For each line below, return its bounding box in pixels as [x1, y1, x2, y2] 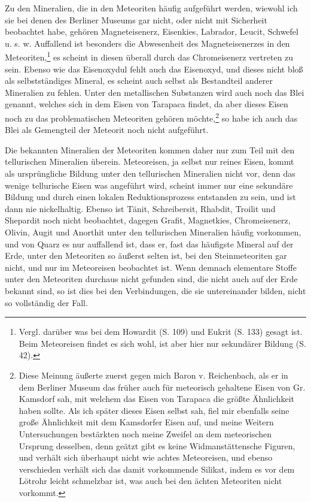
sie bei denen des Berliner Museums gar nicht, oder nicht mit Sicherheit [5, 13, 267, 26]
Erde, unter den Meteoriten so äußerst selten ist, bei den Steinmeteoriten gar [5, 249, 287, 262]
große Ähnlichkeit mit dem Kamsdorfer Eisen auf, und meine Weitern [19, 416, 274, 428]
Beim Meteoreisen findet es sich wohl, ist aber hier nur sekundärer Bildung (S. [19, 337, 306, 349]
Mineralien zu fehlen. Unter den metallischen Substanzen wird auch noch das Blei [5, 86, 304, 98]
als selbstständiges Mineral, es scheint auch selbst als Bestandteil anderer [5, 74, 273, 87]
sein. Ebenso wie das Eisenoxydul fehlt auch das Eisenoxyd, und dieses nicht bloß [5, 62, 303, 75]
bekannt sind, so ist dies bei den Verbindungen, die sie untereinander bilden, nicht [5, 284, 306, 297]
